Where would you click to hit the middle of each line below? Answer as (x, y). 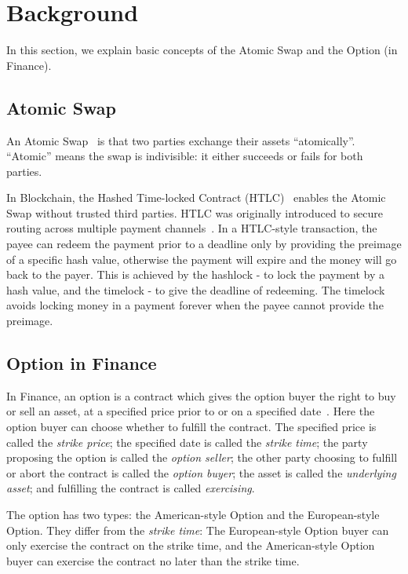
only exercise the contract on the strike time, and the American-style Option (191, 545)
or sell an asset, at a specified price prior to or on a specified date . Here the (191, 411)
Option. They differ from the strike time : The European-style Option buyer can (198, 530)
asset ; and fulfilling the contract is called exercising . (131, 488)
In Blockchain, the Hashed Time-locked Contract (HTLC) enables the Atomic (196, 197)
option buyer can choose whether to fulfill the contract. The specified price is (191, 427)
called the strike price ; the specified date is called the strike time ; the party (187, 442)
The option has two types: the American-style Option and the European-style (193, 514)
